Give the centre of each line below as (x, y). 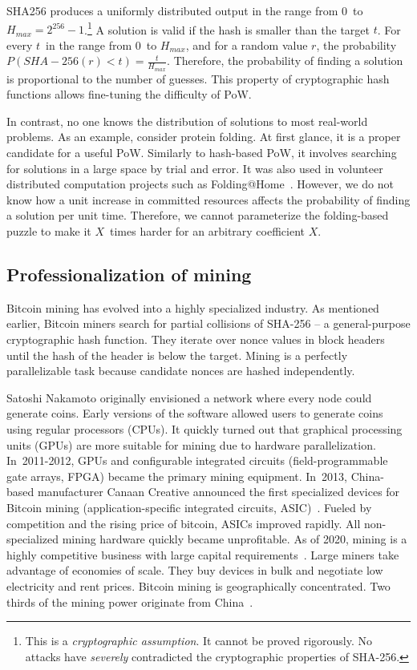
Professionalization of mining (129, 274)
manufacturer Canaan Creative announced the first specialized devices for (219, 492)
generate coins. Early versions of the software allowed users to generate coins (195, 413)
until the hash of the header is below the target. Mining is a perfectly (177, 355)
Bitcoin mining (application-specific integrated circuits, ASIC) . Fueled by (189, 507)
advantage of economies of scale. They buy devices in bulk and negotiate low (195, 570)
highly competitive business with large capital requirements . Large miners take (203, 554)
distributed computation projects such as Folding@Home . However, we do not (200, 184)
